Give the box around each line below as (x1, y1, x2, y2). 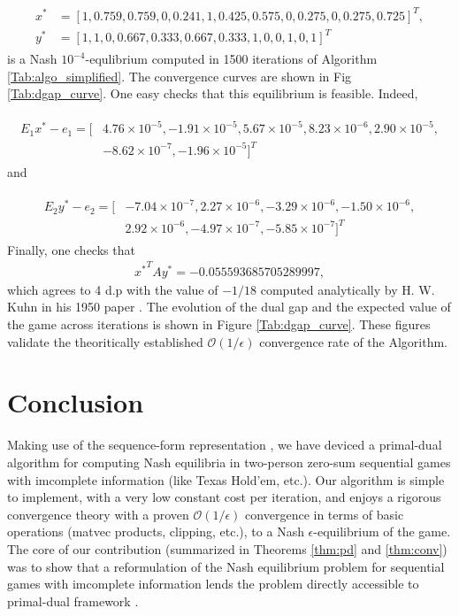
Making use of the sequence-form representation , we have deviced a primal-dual (7, 435, 442, 454)
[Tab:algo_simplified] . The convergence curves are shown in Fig (7, 66, 352, 85)
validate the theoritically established (7, 332, 203, 350)
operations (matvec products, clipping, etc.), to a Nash (7, 522, 304, 541)
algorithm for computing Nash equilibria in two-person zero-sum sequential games (7, 452, 451, 471)
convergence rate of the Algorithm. (259, 332, 448, 350)
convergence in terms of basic (245, 504, 404, 523)
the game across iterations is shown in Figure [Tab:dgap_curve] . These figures (7, 315, 431, 334)
